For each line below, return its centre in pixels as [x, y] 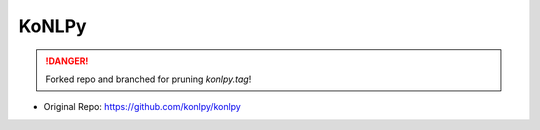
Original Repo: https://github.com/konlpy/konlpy [142, 107]
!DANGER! [67, 61]
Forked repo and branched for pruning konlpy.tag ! [148, 79]
